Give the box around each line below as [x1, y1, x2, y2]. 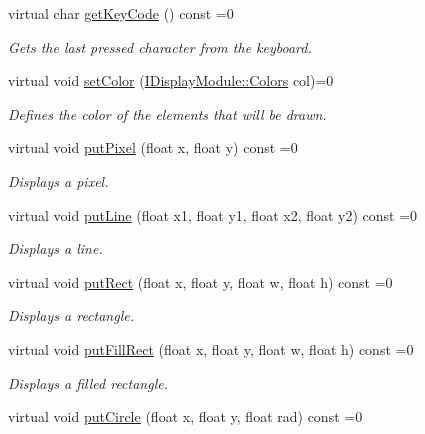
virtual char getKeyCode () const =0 [8, 3, 234, 23]
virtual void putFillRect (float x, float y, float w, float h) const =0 [8, 338, 414, 359]
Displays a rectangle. [8, 305, 134, 326]
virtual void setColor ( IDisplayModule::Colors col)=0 [8, 70, 334, 91]
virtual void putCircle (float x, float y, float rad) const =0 [8, 406, 363, 427]
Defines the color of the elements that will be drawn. [8, 103, 327, 124]
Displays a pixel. [8, 170, 109, 191]
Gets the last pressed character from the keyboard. [8, 36, 312, 57]
